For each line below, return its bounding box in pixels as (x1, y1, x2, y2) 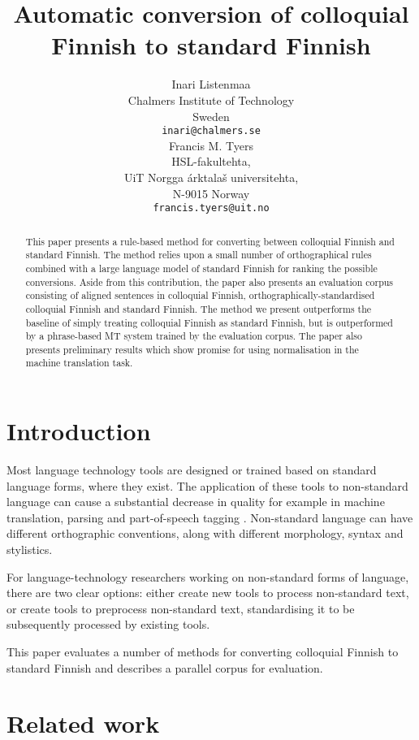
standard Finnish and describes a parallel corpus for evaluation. (6, 659, 323, 676)
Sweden (192, 107, 230, 124)
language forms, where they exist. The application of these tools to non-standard (6, 477, 408, 494)
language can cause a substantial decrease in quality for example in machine (6, 493, 385, 510)
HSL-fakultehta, (171, 153, 251, 170)
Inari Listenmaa (171, 76, 251, 93)
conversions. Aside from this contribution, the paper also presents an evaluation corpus (25, 275, 394, 288)
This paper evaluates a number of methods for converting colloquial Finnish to (6, 643, 399, 660)
